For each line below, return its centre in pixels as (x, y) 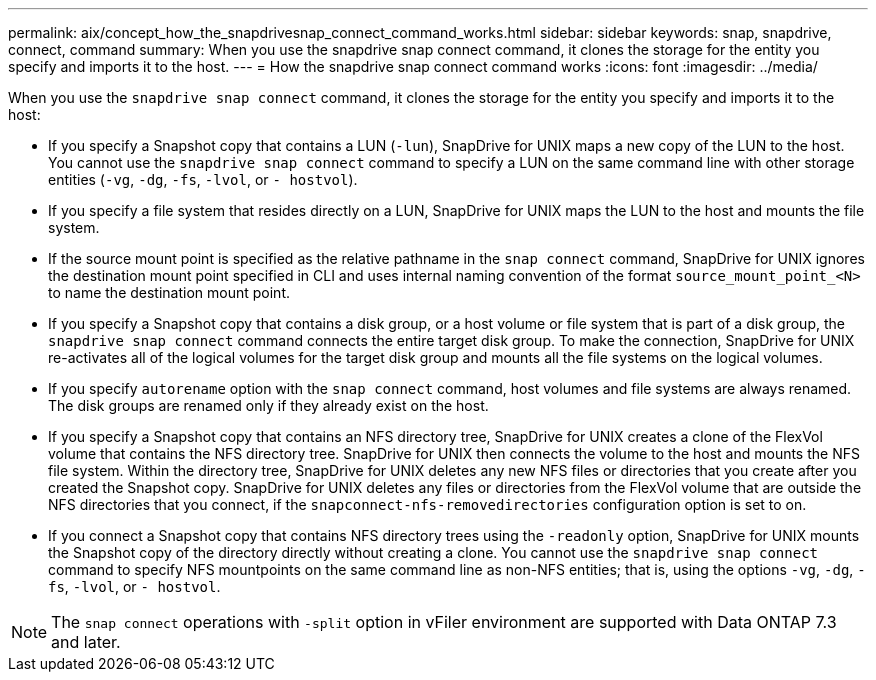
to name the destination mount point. (169, 292)
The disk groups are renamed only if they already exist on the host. (268, 405)
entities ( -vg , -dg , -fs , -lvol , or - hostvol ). (203, 179)
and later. (86, 642)
